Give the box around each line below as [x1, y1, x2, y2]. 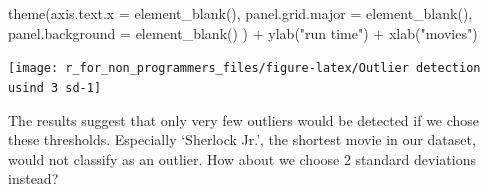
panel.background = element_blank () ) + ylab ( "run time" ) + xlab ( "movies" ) [8, 22, 478, 43]
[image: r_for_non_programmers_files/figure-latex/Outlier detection [8, 61, 481, 76]
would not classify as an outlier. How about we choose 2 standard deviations [8, 148, 476, 169]
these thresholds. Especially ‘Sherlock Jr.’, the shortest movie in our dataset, [8, 129, 476, 150]
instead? [8, 168, 59, 189]
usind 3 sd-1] [8, 80, 102, 95]
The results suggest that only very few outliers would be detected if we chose [8, 109, 480, 130]
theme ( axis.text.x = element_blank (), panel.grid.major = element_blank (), [8, 3, 473, 23]
